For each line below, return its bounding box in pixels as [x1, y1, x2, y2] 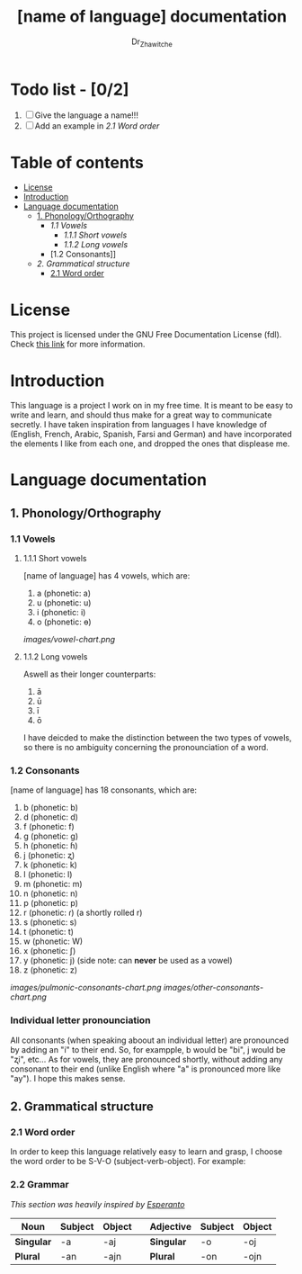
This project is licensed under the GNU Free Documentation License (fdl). [10, 329, 282, 340]
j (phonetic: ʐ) [22, 850, 75, 861]
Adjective [149, 1220, 192, 1233]
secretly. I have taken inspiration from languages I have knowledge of [10, 419, 268, 430]
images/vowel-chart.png [22, 634, 116, 645]
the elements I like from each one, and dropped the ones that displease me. [10, 438, 290, 449]
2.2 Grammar [10, 1179, 70, 1191]
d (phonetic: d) [22, 812, 79, 822]
